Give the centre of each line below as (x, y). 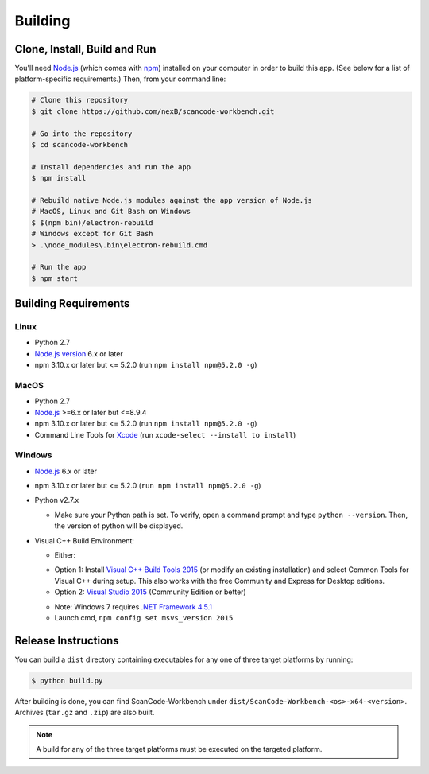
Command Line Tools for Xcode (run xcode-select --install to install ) (165, 434)
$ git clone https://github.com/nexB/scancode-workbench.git (153, 111)
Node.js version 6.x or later (79, 353)
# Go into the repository (82, 134)
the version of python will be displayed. (119, 526)
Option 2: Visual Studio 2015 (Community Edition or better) (150, 592)
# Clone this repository (80, 100)
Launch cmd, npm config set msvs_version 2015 (144, 617)
